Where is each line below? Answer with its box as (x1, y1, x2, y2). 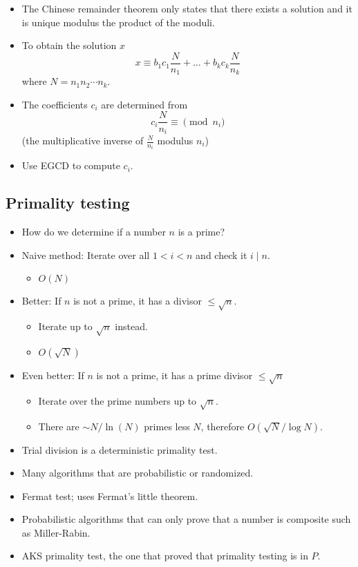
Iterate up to (38, 319, 93, 334)
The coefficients (21, 97, 88, 111)
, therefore (200, 419, 245, 433)
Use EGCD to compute (21, 158, 120, 173)
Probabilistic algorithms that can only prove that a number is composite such (21, 512, 351, 526)
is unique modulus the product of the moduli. (21, 15, 215, 29)
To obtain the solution (21, 38, 117, 52)
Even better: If (21, 367, 84, 382)
